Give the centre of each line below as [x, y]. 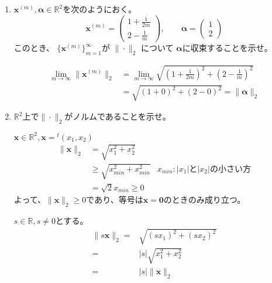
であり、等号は [115, 200]
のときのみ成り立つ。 [204, 200]
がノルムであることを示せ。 [118, 116]
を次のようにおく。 [100, 9]
